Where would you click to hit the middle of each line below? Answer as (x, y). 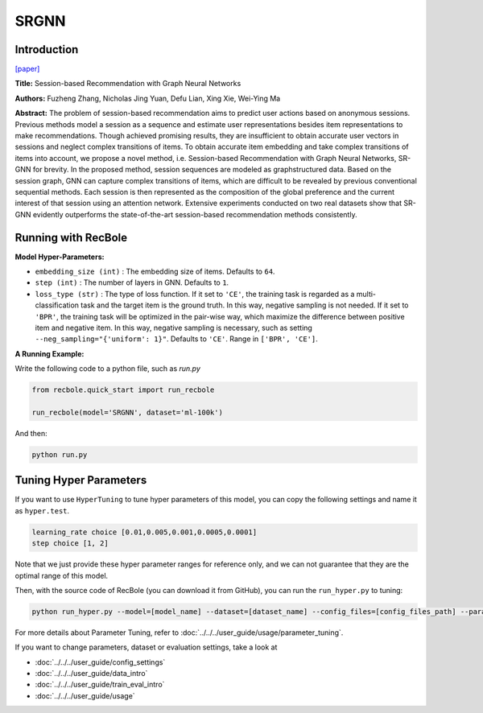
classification (57, 305)
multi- (366, 294)
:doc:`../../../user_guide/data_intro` (91, 674)
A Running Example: (50, 353)
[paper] (27, 69)
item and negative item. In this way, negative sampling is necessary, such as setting (174, 328)
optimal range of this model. (62, 575)
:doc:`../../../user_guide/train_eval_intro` (100, 685)
